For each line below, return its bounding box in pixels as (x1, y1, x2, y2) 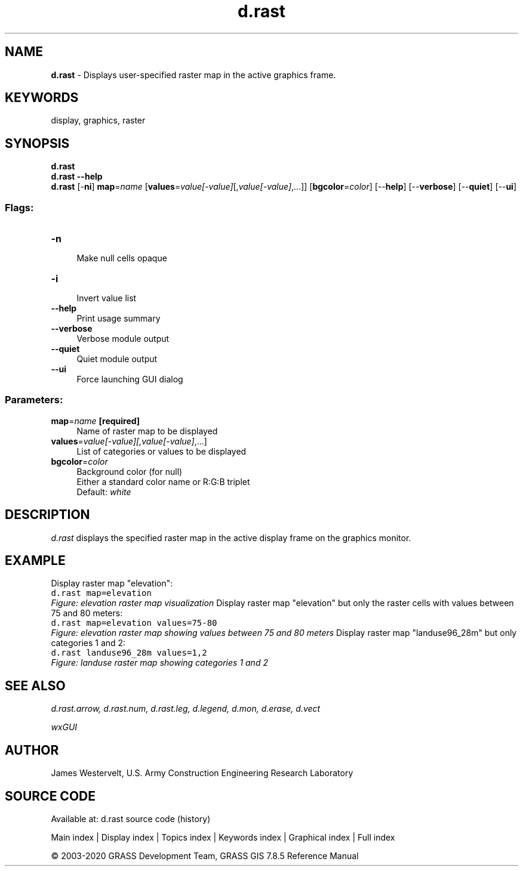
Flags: (5, 201, 34, 214)
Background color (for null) (76, 466, 183, 477)
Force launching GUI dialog (76, 374, 183, 385)
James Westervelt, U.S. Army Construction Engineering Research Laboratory (51, 768, 353, 779)
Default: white (76, 486, 131, 497)
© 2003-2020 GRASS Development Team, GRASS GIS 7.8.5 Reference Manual (51, 851, 359, 861)
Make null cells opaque (76, 253, 167, 264)
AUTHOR (5, 742, 59, 758)
